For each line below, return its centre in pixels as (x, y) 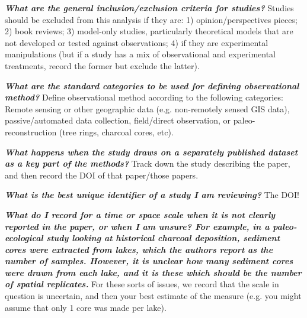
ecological (24, 238)
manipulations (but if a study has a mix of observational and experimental (140, 54)
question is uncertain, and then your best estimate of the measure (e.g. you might (153, 296)
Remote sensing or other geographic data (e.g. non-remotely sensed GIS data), (147, 108)
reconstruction (31, 132)
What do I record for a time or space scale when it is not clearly (140, 214)
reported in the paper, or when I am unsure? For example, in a (137, 226)
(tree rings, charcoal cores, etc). (116, 132)
